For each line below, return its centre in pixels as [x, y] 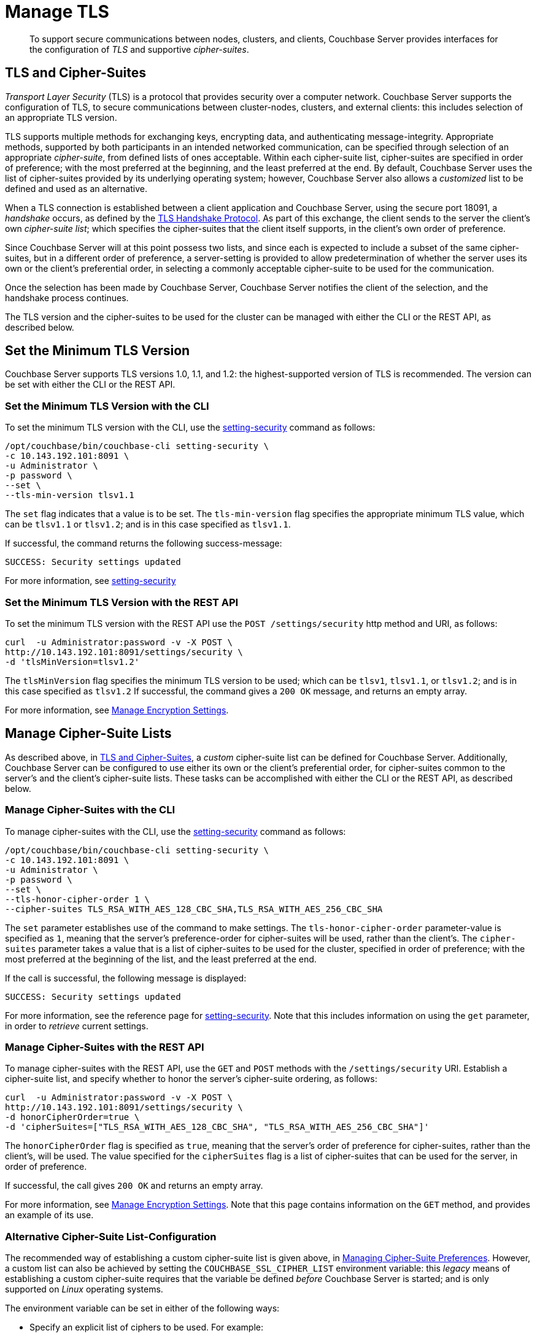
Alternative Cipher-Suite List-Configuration [111, 1236]
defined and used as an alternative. [76, 188]
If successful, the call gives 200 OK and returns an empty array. [134, 1186]
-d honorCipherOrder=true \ [72, 1117]
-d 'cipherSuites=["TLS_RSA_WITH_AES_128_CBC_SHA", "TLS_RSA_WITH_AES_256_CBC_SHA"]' [217, 1127]
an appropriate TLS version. [61, 117]
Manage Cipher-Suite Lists [88, 734]
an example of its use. [49, 1215]
